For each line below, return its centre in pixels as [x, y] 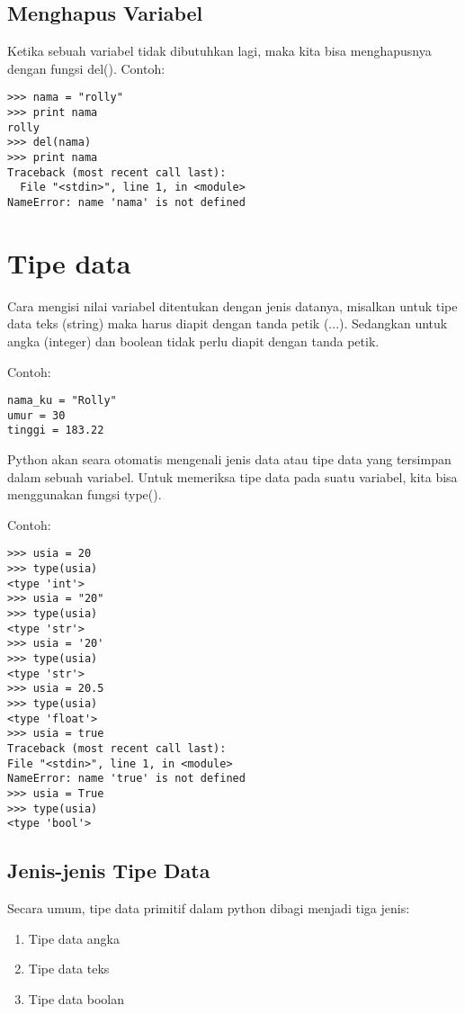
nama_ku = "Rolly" [62, 401]
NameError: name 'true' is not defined [126, 779]
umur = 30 [36, 415]
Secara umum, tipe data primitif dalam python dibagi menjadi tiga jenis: [209, 908]
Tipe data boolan [76, 998]
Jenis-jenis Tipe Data [109, 870]
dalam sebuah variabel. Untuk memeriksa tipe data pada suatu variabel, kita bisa [232, 476]
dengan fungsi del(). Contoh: [86, 68]
